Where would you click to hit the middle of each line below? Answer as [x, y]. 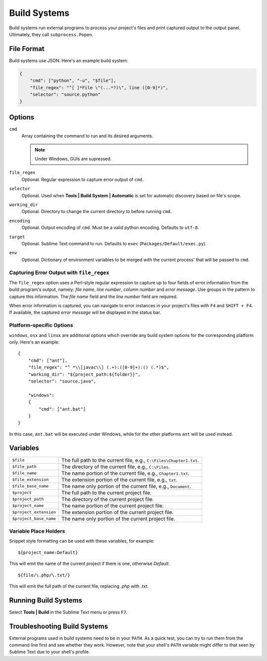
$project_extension [34, 512]
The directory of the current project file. [108, 499]
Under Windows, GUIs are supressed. [73, 159]
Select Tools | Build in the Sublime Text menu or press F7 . [68, 612]
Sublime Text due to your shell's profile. [49, 652]
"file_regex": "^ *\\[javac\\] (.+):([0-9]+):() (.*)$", [98, 367]
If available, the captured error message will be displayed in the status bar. [85, 313]
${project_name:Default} [48, 552]
